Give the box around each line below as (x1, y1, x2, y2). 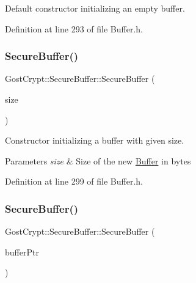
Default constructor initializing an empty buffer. (5, 2, 185, 14)
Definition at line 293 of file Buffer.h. (5, 22, 143, 35)
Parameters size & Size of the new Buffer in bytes (5, 154, 191, 167)
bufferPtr (5, 245, 39, 258)
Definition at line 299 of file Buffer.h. (5, 175, 143, 188)
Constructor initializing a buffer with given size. (5, 134, 184, 147)
